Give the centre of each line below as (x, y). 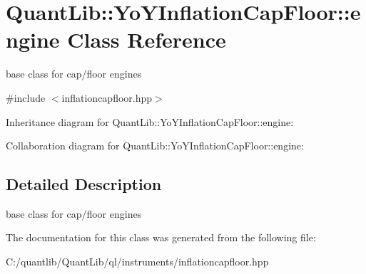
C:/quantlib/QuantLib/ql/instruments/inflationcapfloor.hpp (137, 262)
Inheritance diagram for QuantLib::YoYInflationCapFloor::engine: (150, 121)
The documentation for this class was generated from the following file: (161, 237)
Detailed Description (84, 184)
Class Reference (147, 39)
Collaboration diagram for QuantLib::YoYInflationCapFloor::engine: (155, 146)
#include (26, 97)
